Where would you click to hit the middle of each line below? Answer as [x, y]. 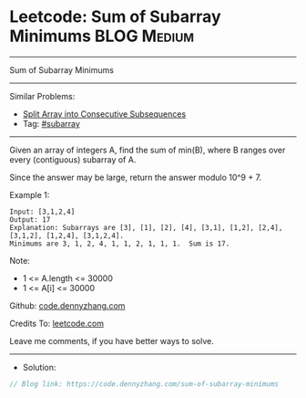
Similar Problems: [42, 96]
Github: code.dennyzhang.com [67, 305]
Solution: [39, 367]
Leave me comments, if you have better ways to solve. [112, 340]
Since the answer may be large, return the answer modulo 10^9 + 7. [136, 177]
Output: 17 [30, 220]
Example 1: [30, 194]
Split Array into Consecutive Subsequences [104, 114]
